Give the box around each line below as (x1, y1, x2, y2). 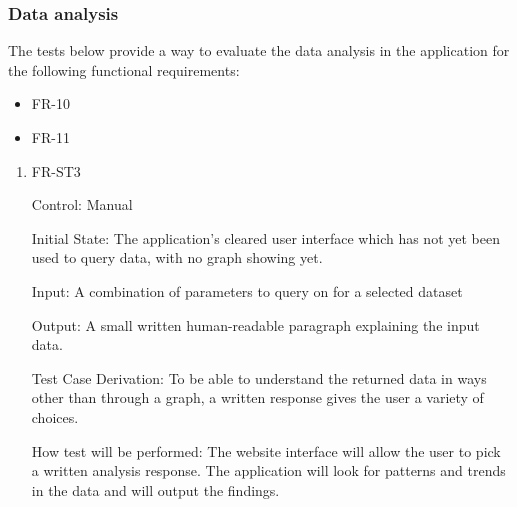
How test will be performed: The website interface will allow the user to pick (31, 440, 501, 461)
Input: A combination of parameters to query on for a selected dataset (31, 280, 463, 301)
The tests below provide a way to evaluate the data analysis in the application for (8, 40, 510, 61)
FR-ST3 (31, 160, 81, 181)
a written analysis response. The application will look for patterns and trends (31, 460, 506, 481)
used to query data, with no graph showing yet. (31, 247, 323, 268)
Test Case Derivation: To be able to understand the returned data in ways (31, 367, 487, 388)
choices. (31, 406, 79, 427)
